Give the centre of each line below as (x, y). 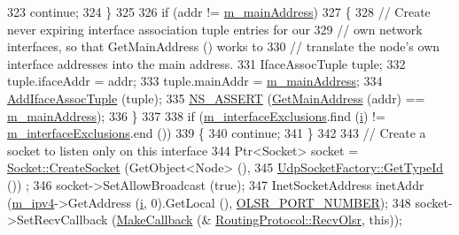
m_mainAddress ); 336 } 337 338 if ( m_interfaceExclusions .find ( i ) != (196, 115)
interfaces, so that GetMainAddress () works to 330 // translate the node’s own (224, 46)
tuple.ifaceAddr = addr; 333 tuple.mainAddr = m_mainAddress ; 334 (195, 81)
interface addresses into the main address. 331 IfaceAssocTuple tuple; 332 (206, 63)
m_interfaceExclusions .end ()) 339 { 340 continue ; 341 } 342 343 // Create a (217, 133)
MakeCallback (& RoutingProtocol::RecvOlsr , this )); (259, 220)
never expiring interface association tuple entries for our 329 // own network (215, 29)
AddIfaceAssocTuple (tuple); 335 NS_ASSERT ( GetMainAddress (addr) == (216, 98)
